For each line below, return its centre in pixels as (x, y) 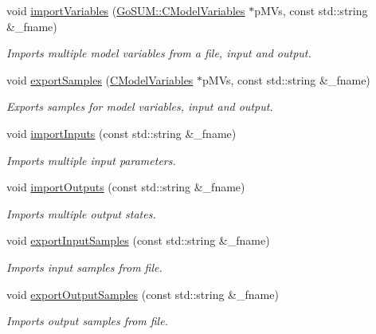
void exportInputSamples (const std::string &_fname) (138, 240)
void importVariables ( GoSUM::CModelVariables (126, 10)
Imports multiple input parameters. (91, 160)
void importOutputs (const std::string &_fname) (126, 187)
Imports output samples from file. (87, 321)
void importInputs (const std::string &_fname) (121, 133)
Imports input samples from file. (84, 267)
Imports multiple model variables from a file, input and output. (159, 53)
